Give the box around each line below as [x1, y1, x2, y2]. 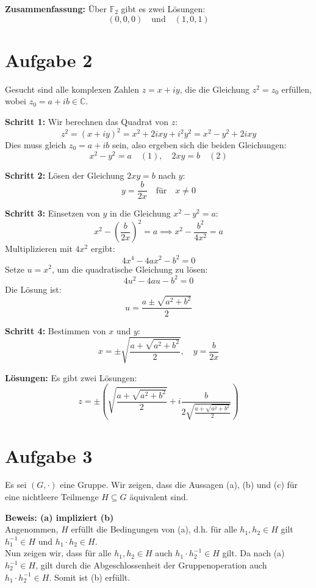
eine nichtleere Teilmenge [5, 490, 99, 503]
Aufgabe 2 [5, 47, 93, 72]
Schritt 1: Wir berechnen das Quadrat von [5, 115, 169, 127]
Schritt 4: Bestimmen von [5, 324, 106, 337]
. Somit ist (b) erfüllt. [49, 570, 131, 583]
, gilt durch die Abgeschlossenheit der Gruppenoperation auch [35, 559, 267, 571]
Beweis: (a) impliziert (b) [5, 511, 114, 523]
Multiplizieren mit [5, 242, 73, 255]
